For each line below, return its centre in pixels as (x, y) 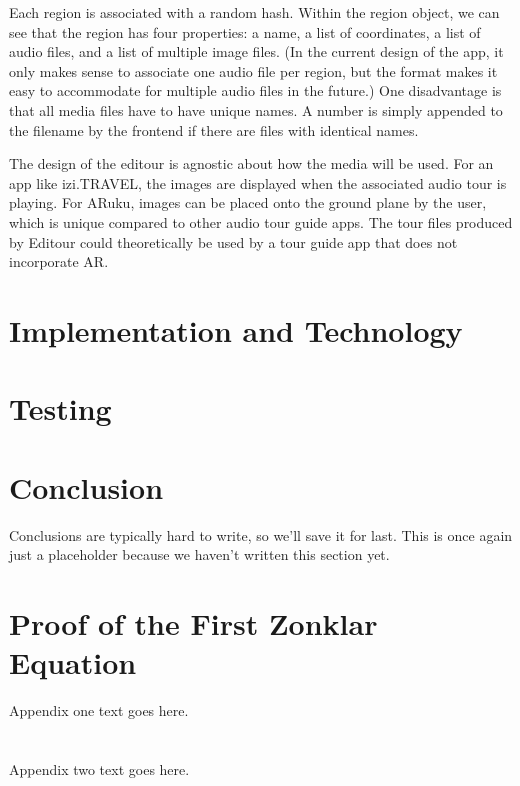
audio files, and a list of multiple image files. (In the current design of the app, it (256, 51)
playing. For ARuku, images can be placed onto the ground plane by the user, (248, 202)
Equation (73, 662)
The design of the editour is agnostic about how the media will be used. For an (251, 163)
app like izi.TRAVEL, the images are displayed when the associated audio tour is (258, 182)
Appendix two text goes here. (99, 768)
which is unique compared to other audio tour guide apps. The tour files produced (261, 221)
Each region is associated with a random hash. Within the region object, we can (254, 12)
